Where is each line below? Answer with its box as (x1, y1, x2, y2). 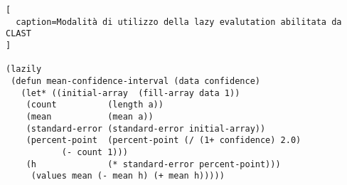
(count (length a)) (26, 100, 164, 110)
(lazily (6, 64, 42, 75)
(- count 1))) (61, 147, 128, 157)
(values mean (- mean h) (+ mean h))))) (31, 171, 225, 181)
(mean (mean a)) (26, 111, 154, 122)
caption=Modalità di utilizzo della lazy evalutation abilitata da (16, 16, 342, 27)
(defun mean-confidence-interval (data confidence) (11, 75, 260, 86)
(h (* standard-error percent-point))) (26, 159, 281, 169)
